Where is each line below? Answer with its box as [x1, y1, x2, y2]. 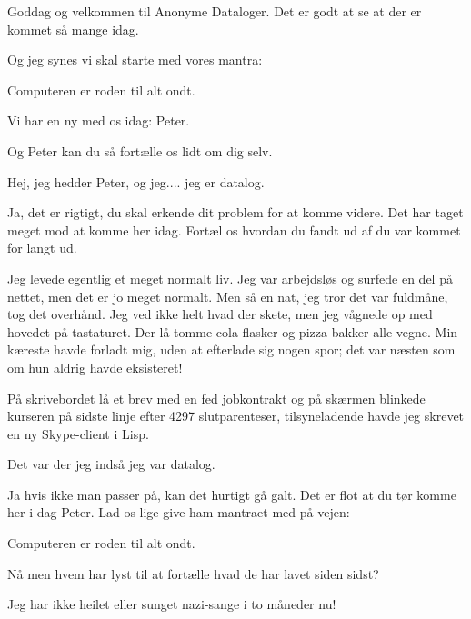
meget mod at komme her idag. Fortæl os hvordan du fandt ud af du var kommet [7, 220, 461, 239]
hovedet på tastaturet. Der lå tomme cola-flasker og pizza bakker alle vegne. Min [7, 322, 458, 341]
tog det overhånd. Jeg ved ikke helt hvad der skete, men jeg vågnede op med [7, 305, 433, 324]
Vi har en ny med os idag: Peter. [7, 111, 190, 130]
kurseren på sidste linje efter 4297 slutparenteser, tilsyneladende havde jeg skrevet [7, 406, 465, 425]
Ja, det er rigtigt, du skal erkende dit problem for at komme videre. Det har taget [7, 203, 464, 222]
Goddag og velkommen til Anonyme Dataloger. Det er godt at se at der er [7, 2, 422, 20]
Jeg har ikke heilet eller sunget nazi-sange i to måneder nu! [7, 594, 336, 614]
